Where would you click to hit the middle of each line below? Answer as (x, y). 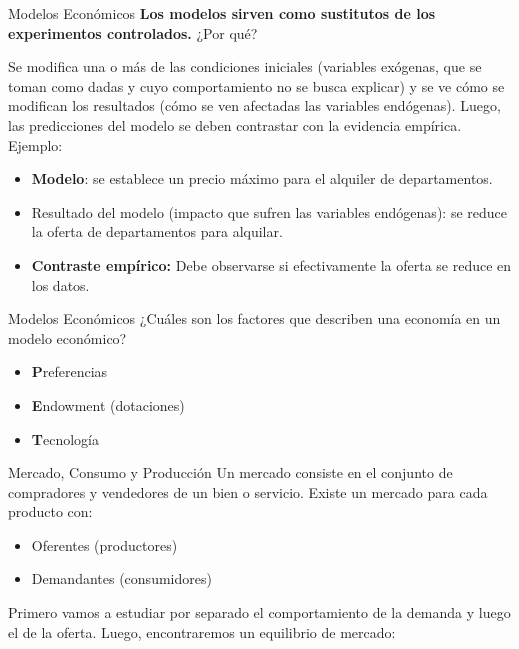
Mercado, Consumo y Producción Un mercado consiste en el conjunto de (230, 472)
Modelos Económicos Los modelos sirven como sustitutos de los (222, 13)
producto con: (50, 511)
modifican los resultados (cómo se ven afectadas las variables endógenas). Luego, (254, 105)
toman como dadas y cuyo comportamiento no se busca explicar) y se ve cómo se (256, 85)
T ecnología (65, 438)
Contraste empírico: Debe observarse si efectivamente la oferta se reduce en (271, 264)
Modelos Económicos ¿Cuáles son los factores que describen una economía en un (254, 318)
